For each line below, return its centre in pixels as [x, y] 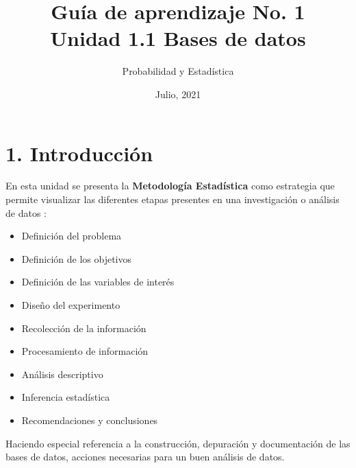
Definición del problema [72, 236]
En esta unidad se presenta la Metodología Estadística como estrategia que [170, 186]
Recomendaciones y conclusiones [90, 420]
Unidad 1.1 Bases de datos [178, 38]
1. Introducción [79, 153]
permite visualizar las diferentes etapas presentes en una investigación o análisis [173, 199]
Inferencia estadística [66, 397]
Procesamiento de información [85, 351]
